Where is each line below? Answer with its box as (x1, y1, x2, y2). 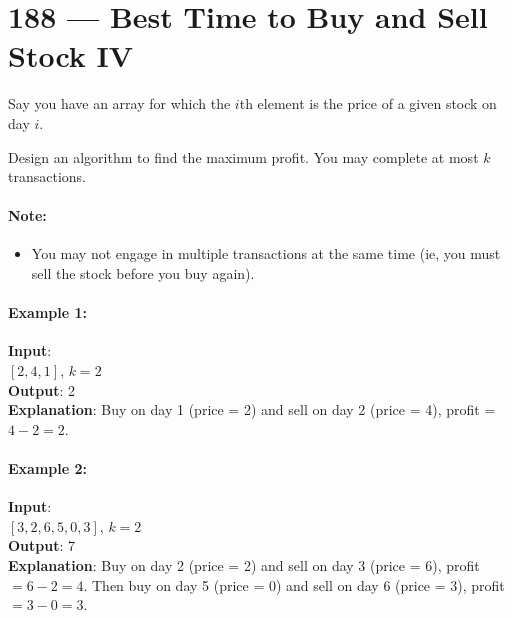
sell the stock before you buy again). (31, 263, 255, 284)
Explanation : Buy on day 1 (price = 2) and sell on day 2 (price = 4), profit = (8, 399, 496, 420)
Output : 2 (8, 379, 76, 400)
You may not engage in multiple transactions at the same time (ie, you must (31, 243, 501, 264)
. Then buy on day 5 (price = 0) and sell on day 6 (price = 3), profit (83, 574, 505, 595)
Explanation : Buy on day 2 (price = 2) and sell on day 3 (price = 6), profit (8, 555, 480, 576)
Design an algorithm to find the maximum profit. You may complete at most (8, 146, 479, 167)
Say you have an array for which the (8, 93, 231, 114)
